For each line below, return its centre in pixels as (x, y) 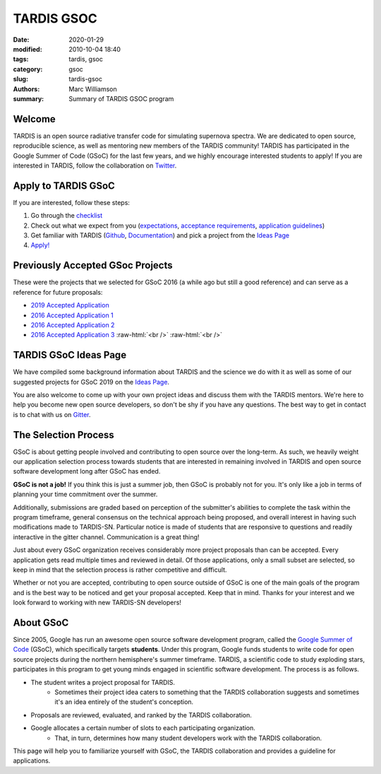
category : (28, 69)
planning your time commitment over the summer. (85, 494)
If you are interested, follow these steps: (72, 202)
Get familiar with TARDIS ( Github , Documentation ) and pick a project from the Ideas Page (160, 235)
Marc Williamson (93, 89)
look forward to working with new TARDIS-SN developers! (97, 603)
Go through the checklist (66, 216)
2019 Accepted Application (70, 305)
